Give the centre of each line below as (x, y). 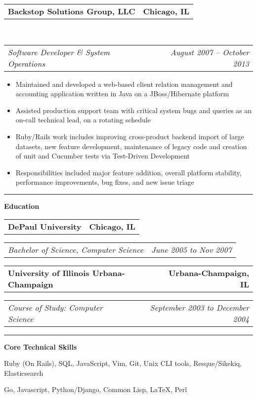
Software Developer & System (59, 52)
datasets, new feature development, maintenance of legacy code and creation (131, 146)
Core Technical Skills (41, 346)
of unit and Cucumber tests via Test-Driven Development (103, 156)
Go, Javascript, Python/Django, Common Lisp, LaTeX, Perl (96, 389)
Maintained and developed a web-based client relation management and (124, 84)
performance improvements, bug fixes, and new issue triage (105, 182)
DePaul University (45, 226)
